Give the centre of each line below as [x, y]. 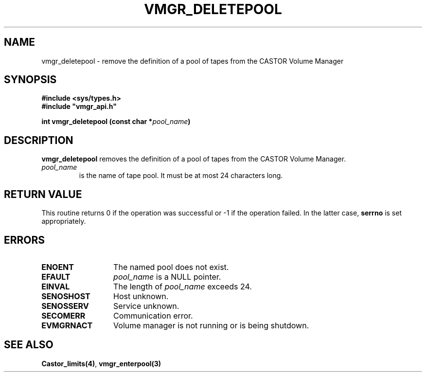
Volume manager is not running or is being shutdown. [211, 325]
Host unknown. [141, 296]
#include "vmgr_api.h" [79, 107]
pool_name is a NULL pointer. [167, 277]
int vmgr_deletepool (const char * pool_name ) [116, 122]
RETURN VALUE [43, 194]
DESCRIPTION [39, 140]
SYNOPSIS [30, 80]
